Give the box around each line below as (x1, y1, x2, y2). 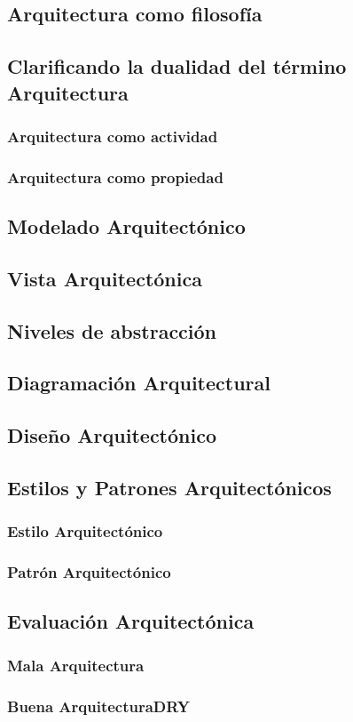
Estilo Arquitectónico (7, 520, 163, 542)
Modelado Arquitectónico (7, 213, 246, 240)
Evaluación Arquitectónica (7, 607, 255, 635)
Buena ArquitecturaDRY (7, 694, 191, 717)
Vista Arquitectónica (7, 264, 202, 292)
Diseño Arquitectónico (7, 421, 216, 449)
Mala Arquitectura (7, 654, 145, 676)
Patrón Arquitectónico (7, 561, 171, 583)
